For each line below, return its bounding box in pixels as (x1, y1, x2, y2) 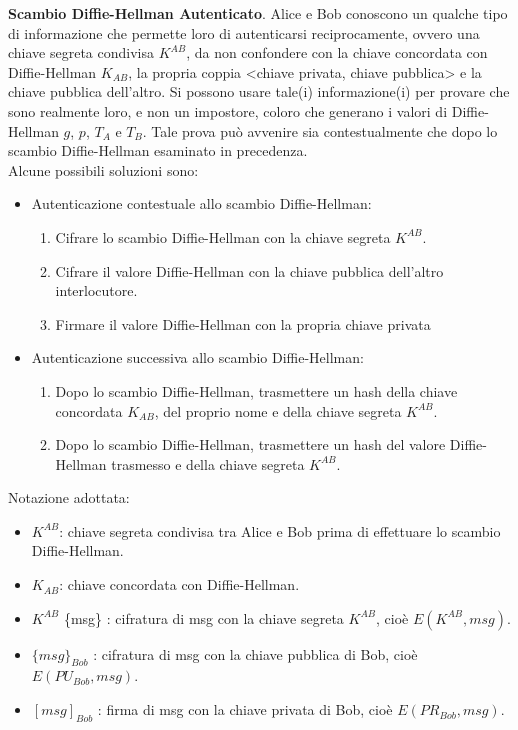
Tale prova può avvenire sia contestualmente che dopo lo (151, 120, 498, 141)
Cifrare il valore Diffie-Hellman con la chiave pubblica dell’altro (55, 260, 444, 281)
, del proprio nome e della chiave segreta (154, 400, 402, 421)
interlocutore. (55, 280, 138, 301)
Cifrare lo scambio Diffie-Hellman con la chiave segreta (55, 226, 391, 247)
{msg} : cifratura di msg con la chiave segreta (63, 607, 344, 628)
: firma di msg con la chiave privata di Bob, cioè (97, 699, 393, 720)
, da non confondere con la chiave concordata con (186, 42, 488, 63)
